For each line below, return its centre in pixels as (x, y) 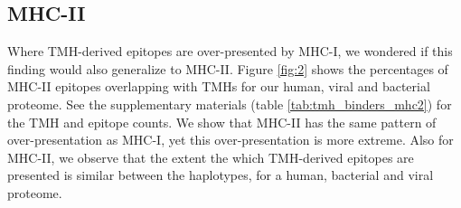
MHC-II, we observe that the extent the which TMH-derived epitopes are (211, 157)
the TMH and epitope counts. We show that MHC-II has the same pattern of (222, 122)
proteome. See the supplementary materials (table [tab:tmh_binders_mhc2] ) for (230, 104)
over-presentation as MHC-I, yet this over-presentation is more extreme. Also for (230, 140)
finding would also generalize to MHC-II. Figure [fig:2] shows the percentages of (228, 68)
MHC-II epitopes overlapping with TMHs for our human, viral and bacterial (219, 86)
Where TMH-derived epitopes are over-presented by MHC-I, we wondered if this (230, 51)
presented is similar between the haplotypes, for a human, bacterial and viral (221, 175)
